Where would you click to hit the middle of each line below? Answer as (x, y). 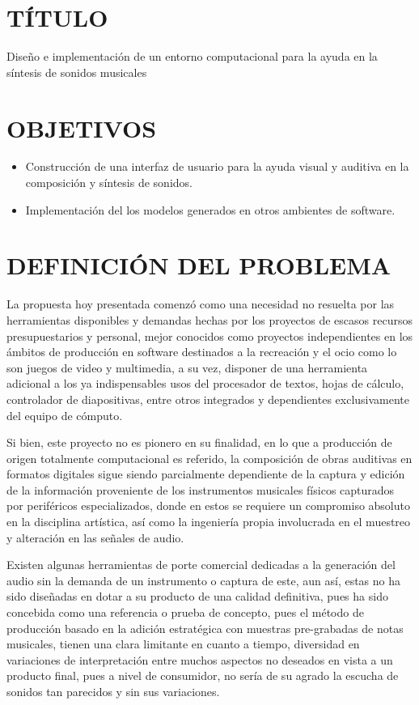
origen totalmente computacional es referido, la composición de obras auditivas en (209, 458)
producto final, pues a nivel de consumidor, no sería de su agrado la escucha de (203, 675)
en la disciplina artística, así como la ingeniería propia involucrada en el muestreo (209, 522)
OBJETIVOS (82, 127)
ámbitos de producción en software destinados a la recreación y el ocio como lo (202, 352)
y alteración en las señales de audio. (95, 537)
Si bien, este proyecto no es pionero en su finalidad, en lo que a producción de (199, 442)
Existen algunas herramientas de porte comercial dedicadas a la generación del (201, 565)
